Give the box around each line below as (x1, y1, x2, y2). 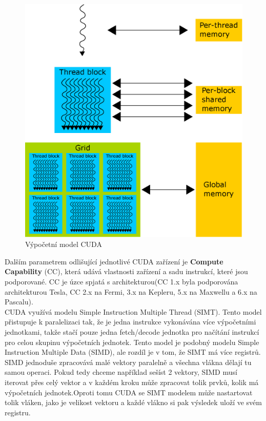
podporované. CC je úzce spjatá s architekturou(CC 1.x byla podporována (5, 276, 238, 287)
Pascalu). (5, 296, 33, 307)
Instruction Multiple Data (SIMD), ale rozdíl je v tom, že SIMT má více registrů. (5, 347, 261, 357)
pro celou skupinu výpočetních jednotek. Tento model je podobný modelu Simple (5, 336, 259, 347)
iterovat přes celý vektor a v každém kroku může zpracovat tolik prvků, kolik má (5, 377, 259, 388)
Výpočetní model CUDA (25, 239, 102, 250)
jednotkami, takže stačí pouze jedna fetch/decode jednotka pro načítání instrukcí (5, 327, 259, 337)
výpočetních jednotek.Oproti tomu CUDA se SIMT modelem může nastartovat (5, 387, 253, 397)
